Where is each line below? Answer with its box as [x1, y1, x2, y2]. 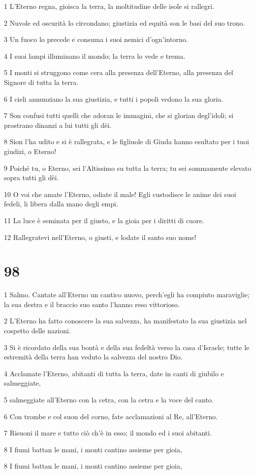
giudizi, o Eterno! [4, 146, 57, 156]
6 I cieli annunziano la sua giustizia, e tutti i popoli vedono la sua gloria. [4, 93, 223, 104]
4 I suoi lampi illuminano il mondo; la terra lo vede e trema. [4, 50, 186, 61]
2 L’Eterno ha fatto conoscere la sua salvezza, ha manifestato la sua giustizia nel [4, 316, 247, 326]
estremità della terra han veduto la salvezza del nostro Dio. [4, 352, 183, 362]
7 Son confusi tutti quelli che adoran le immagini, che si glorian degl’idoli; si [4, 110, 234, 120]
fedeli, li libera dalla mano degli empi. [4, 198, 118, 209]
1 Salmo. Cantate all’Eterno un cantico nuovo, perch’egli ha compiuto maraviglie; [4, 289, 250, 300]
